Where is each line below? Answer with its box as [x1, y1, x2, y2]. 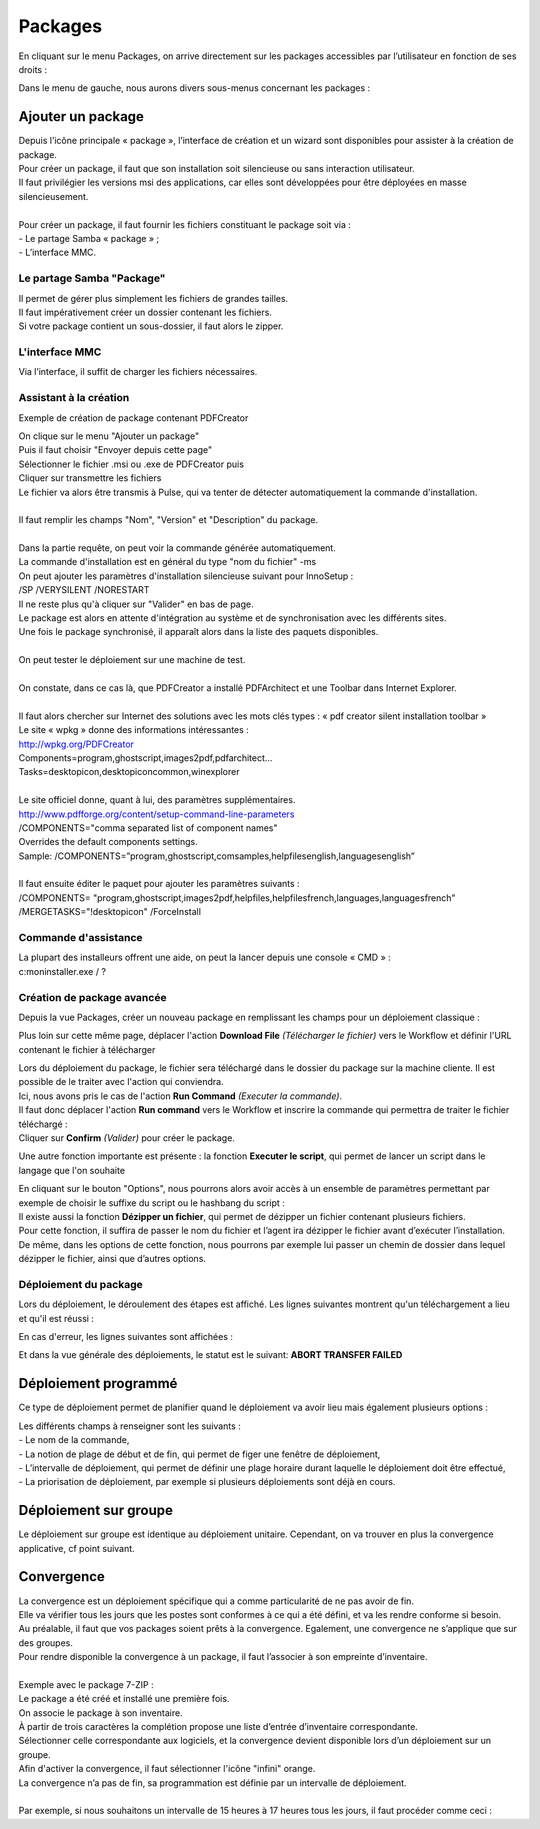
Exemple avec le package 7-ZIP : [18, 1678, 154, 1690]
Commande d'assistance [18, 931, 144, 944]
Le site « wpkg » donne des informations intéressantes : [18, 724, 249, 736]
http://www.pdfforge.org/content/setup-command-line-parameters [18, 808, 295, 820]
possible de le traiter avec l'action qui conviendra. [18, 1076, 224, 1088]
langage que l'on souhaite [18, 1164, 125, 1176]
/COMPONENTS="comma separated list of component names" [18, 821, 278, 834]
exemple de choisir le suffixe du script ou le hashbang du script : [18, 1196, 285, 1209]
